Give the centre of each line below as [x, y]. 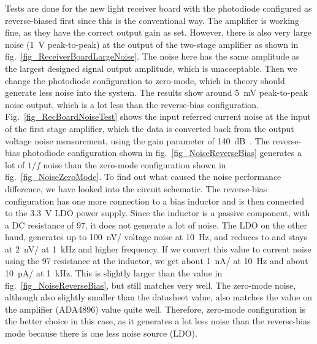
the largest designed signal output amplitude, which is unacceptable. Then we [151, 68]
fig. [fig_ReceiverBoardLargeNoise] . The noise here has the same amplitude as [152, 56]
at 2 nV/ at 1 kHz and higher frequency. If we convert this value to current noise [158, 248]
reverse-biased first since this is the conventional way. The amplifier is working [152, 20]
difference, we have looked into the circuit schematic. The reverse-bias [136, 188]
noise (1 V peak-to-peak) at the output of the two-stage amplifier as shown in [152, 44]
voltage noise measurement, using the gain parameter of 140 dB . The [137, 140]
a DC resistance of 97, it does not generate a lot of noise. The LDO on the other [156, 225]
